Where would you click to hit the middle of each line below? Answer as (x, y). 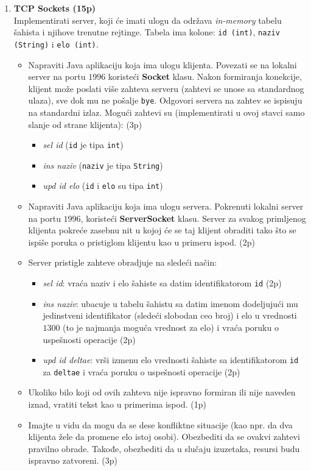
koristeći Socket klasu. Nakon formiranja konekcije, (205, 76)
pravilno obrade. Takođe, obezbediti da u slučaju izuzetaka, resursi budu (164, 448)
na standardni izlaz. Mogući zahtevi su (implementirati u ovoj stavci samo (166, 112)
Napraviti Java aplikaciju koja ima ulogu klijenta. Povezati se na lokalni (162, 64)
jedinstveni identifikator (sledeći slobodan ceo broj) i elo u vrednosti (170, 315)
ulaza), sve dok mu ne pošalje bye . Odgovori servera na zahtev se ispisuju (165, 100)
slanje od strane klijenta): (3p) (85, 124)
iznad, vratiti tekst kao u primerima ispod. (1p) (117, 404)
